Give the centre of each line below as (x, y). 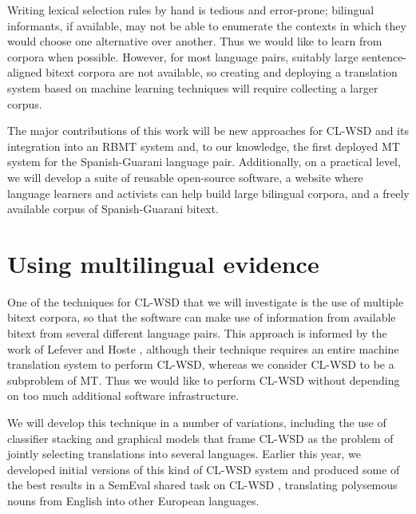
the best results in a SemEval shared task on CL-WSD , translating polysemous (202, 485)
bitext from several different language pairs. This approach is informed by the (197, 333)
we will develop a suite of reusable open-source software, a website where (185, 177)
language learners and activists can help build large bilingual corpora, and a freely (208, 193)
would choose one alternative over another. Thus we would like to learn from (195, 41)
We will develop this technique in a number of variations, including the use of (197, 422)
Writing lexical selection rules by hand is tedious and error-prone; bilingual (191, 10)
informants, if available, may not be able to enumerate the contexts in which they (207, 25)
